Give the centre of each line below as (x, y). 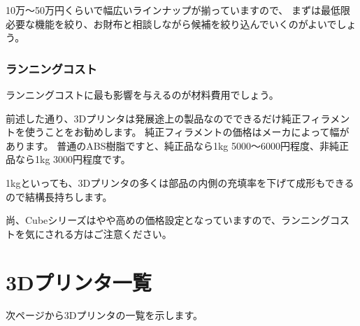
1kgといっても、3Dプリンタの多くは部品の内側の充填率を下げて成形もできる (180, 182)
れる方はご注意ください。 (113, 233)
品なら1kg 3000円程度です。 (68, 159)
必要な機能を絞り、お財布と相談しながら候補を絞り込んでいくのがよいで (171, 23)
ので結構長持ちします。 (59, 196)
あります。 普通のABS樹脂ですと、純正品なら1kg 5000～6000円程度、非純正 (177, 145)
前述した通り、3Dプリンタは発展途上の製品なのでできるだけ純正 (153, 118)
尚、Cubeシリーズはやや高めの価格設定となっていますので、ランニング (168, 220)
